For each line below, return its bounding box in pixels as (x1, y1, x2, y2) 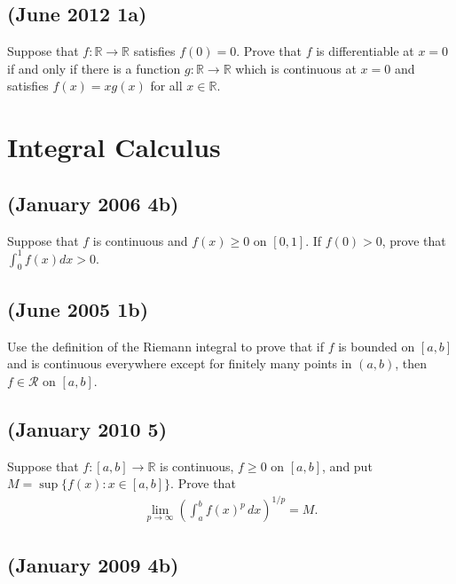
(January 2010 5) (7, 414, 168, 442)
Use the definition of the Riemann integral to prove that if (7, 336, 324, 355)
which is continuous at (235, 59, 357, 77)
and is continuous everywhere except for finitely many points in (7, 354, 352, 373)
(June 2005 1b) (7, 295, 149, 322)
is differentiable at (316, 42, 414, 60)
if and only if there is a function (7, 59, 181, 77)
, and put (322, 456, 373, 475)
